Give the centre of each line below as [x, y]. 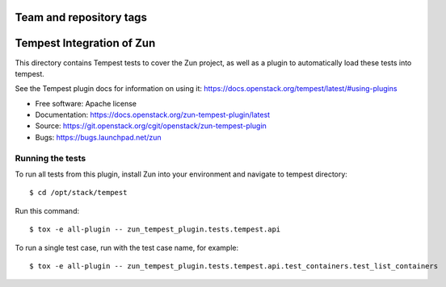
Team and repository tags [81, 17]
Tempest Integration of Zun [85, 43]
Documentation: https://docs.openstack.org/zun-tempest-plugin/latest [153, 115]
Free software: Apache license [86, 103]
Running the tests [50, 158]
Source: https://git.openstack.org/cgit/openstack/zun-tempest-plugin [151, 126]
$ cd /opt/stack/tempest [78, 193]
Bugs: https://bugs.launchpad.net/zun [98, 137]
